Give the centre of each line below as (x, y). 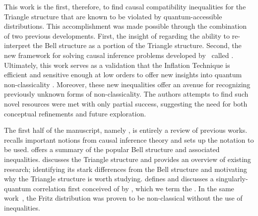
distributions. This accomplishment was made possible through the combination (126, 26)
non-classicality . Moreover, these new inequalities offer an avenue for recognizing (127, 84)
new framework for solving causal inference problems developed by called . (119, 55)
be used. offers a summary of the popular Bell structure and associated (112, 149)
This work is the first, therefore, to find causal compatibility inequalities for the (125, 6)
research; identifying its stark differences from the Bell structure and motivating (126, 169)
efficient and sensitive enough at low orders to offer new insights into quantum (123, 75)
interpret (17, 45)
